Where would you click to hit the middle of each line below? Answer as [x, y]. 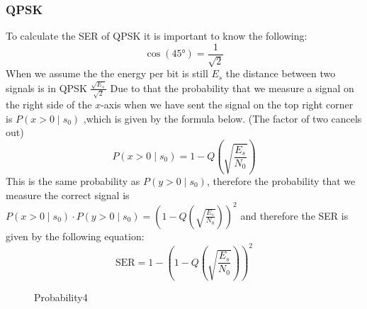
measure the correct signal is [68, 195]
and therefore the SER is [294, 215]
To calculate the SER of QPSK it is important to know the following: [157, 36]
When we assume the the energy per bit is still [107, 73]
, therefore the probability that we [281, 180]
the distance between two [281, 73]
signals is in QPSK [46, 88]
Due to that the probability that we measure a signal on [232, 88]
